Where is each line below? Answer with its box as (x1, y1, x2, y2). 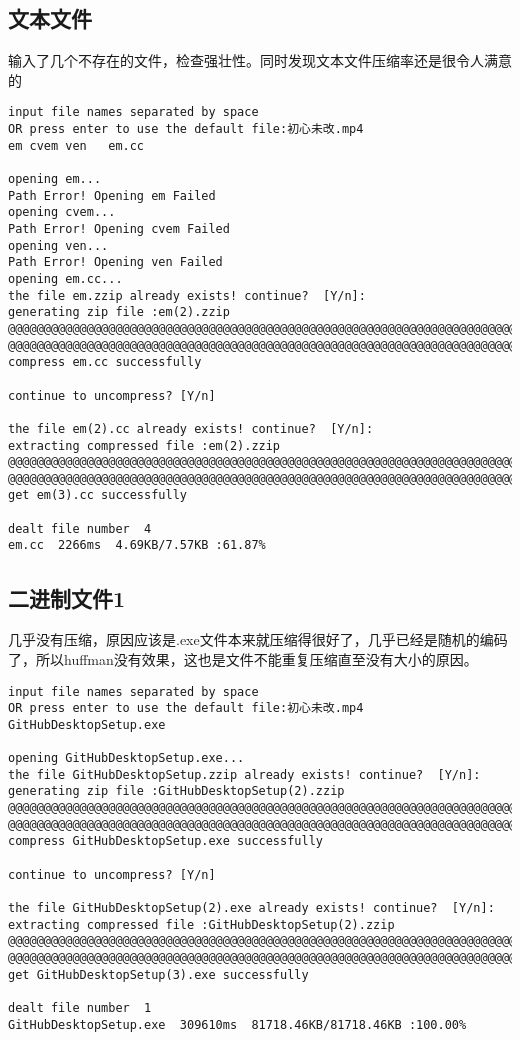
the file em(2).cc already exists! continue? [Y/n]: (8, 421, 374, 436)
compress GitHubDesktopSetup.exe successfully (8, 834, 323, 849)
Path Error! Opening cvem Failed (8, 221, 230, 236)
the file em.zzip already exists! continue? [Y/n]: (8, 288, 366, 303)
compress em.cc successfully (8, 355, 202, 370)
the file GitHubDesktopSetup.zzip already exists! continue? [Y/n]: (8, 767, 481, 782)
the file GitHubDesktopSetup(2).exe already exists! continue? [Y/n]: (8, 901, 495, 916)
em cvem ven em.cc (8, 138, 145, 153)
